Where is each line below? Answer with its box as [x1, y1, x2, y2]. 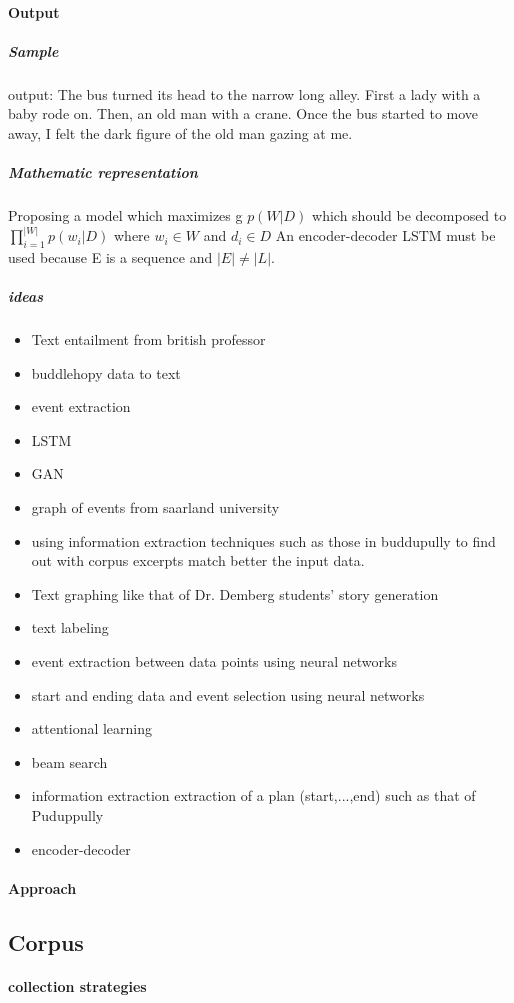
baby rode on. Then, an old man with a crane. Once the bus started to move [8, 103, 479, 124]
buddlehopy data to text [31, 362, 181, 383]
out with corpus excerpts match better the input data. [31, 550, 365, 571]
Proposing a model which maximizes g [8, 205, 243, 226]
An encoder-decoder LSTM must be [275, 225, 496, 246]
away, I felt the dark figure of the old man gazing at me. [8, 122, 353, 143]
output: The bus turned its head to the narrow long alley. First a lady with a [8, 83, 481, 104]
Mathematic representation [8, 162, 198, 183]
